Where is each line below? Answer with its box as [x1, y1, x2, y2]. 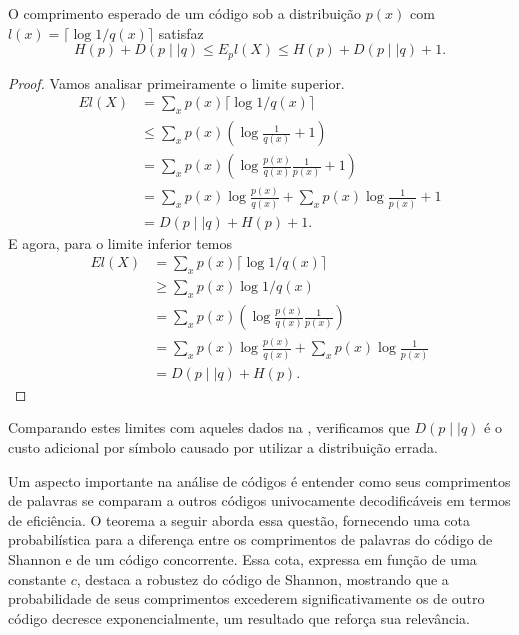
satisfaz [158, 22, 204, 43]
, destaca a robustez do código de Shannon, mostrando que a [76, 568, 449, 589]
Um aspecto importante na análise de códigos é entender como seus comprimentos [8, 470, 511, 491]
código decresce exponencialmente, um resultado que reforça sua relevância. [8, 607, 470, 628]
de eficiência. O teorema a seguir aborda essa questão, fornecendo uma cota [8, 509, 471, 530]
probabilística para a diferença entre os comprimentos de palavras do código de [8, 529, 493, 550]
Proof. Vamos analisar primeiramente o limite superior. [8, 72, 345, 93]
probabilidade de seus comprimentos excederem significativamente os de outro [8, 588, 485, 609]
